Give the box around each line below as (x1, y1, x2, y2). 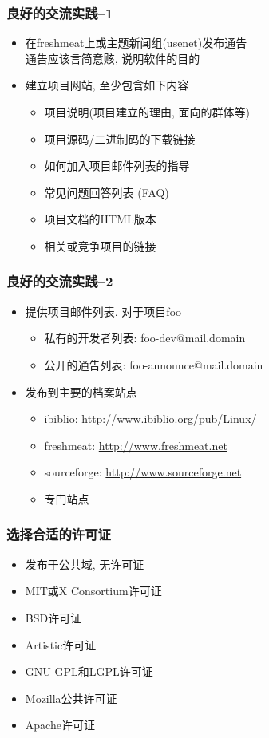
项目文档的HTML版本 (44, 211, 156, 227)
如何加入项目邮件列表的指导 (44, 157, 190, 174)
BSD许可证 (25, 609, 82, 626)
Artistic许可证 (25, 636, 97, 653)
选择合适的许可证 (6, 524, 111, 544)
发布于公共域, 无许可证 (25, 555, 144, 572)
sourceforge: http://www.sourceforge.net (44, 464, 242, 480)
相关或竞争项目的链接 (44, 237, 156, 254)
